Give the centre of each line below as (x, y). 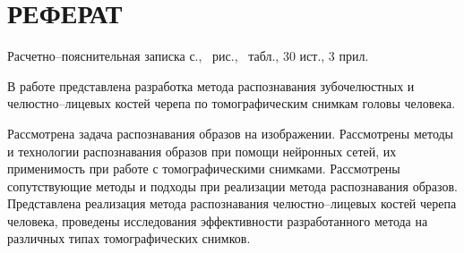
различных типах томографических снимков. (129, 238)
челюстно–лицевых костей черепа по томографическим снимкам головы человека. (232, 103)
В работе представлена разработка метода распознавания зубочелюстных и (211, 85)
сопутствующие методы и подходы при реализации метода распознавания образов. (232, 186)
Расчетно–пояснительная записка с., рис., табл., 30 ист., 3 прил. (188, 56)
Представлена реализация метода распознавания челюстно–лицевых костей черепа (232, 203)
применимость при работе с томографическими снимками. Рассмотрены (204, 169)
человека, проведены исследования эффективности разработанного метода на (218, 220)
